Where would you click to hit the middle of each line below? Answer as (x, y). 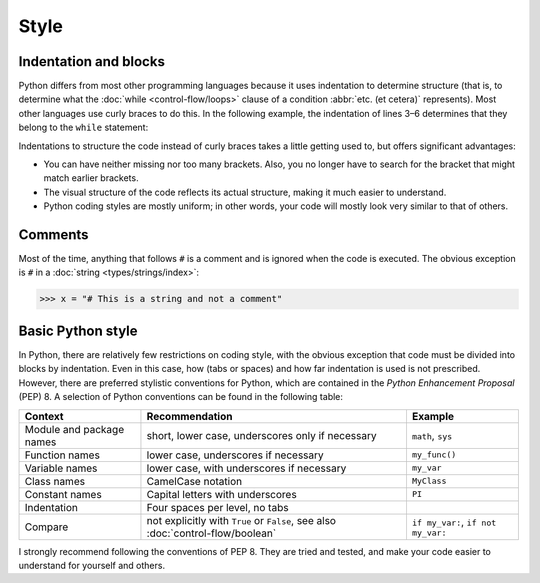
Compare (46, 527)
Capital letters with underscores (221, 494)
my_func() (434, 455)
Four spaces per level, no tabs (217, 507)
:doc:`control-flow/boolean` (211, 533)
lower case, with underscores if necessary (246, 468)
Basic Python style (78, 330)
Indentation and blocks (91, 61)
